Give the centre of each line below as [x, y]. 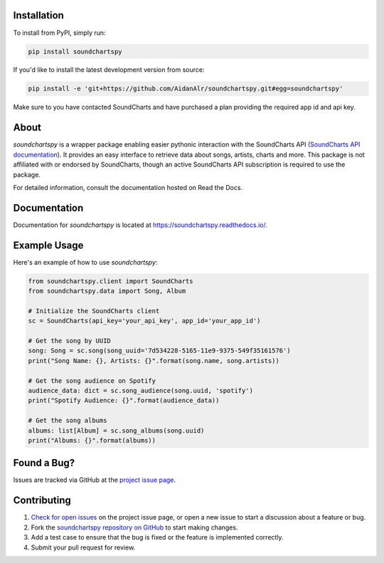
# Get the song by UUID [70, 341]
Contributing [42, 501]
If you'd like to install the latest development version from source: [109, 70]
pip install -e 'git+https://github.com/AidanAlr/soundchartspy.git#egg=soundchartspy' [186, 89]
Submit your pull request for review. [83, 547]
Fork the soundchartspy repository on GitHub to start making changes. [134, 527]
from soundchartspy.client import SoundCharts [111, 281]
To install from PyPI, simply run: [59, 33]
